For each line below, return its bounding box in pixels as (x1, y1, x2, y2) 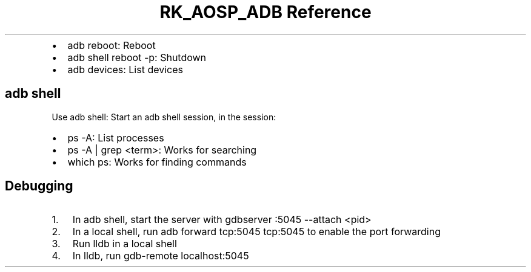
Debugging (5, 178, 73, 194)
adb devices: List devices (67, 63, 183, 76)
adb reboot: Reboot (67, 39, 156, 51)
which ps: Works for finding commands (67, 155, 247, 168)
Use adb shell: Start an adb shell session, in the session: (52, 111, 276, 122)
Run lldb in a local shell (72, 238, 177, 250)
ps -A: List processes (67, 131, 164, 144)
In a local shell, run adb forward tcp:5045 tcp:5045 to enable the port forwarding (72, 225, 441, 238)
